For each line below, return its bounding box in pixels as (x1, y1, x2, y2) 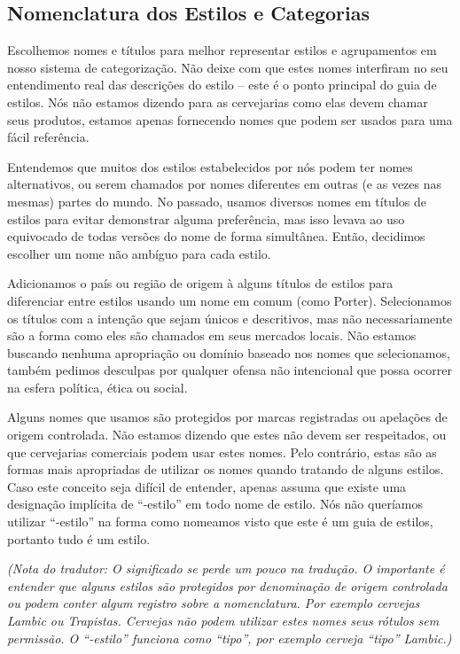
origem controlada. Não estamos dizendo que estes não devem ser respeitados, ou (7, 425, 447, 444)
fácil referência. (7, 128, 90, 146)
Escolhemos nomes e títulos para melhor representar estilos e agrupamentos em (7, 41, 437, 59)
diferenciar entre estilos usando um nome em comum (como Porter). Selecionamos (7, 291, 452, 309)
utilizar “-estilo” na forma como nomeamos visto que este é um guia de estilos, (7, 512, 433, 531)
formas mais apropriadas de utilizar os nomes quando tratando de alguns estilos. (7, 460, 444, 479)
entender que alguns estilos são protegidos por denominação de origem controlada (7, 576, 448, 595)
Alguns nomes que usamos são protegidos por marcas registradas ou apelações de (7, 408, 448, 426)
